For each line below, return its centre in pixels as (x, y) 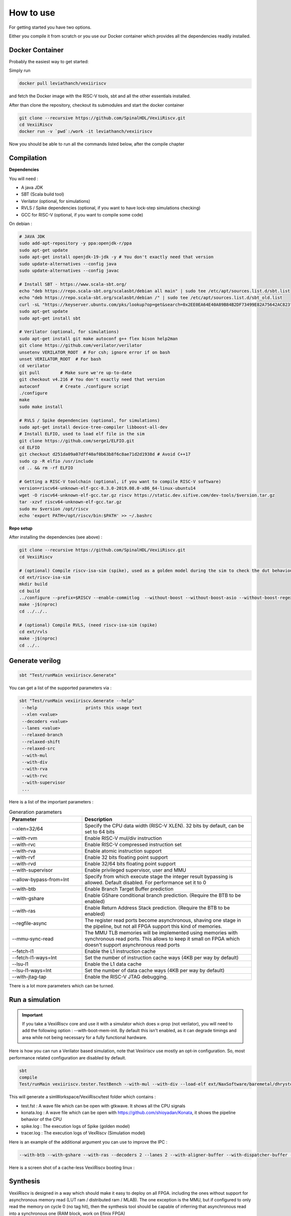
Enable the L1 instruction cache (120, 951)
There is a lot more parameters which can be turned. (62, 986)
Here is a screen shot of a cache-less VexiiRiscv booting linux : (72, 1167)
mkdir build (33, 584)
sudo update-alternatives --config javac (69, 270)
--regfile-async (29, 923)
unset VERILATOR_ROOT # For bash (60, 359)
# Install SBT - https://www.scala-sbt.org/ (73, 284)
